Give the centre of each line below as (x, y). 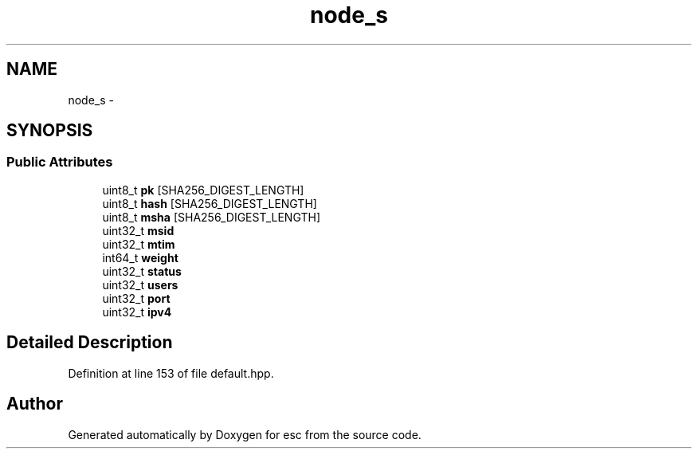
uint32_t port (136, 298)
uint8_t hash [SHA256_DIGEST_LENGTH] (210, 203)
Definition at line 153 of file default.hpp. (171, 373)
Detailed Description (90, 343)
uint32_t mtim (139, 244)
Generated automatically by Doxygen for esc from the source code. (245, 434)
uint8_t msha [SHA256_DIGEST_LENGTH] (211, 217)
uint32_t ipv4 (137, 312)
